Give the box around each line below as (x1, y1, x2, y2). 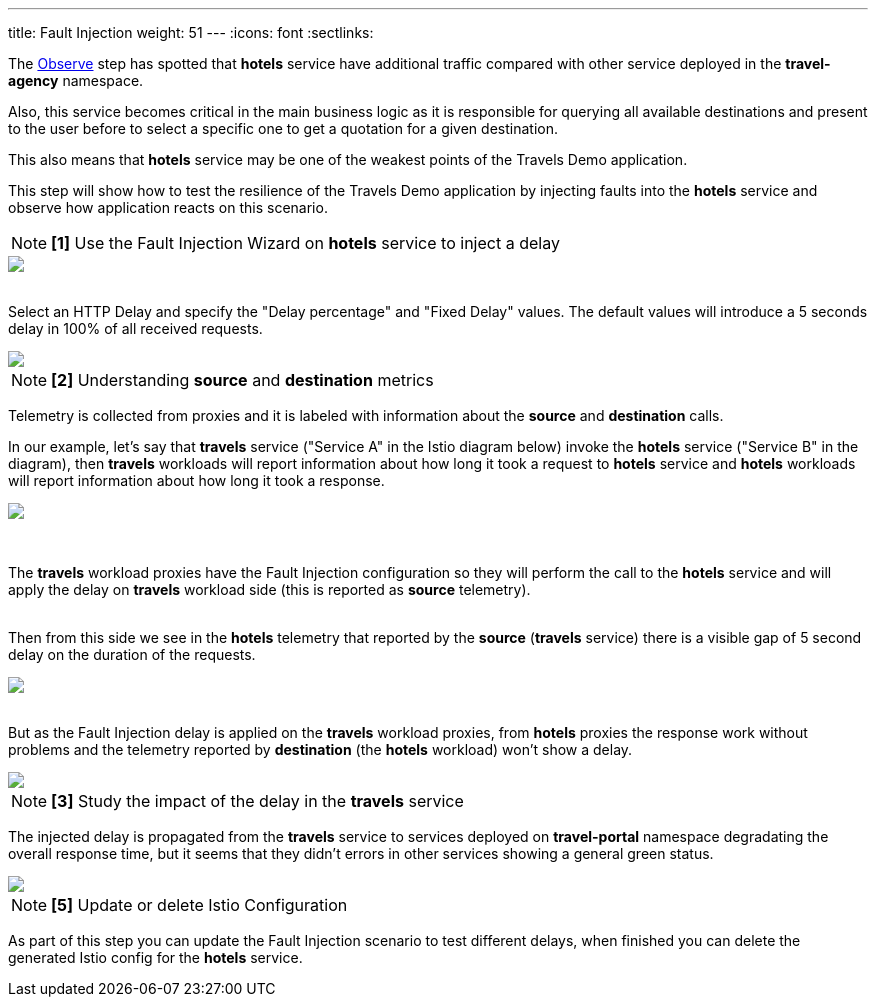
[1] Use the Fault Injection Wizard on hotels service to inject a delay (51, 233, 560, 253)
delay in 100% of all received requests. (8, 320, 263, 337)
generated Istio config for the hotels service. (8, 949, 303, 966)
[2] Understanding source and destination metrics (51, 370, 434, 390)
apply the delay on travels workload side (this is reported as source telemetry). (8, 581, 531, 598)
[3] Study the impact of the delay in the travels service (51, 791, 464, 811)
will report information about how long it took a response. (8, 472, 385, 489)
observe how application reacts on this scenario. (8, 199, 328, 216)
